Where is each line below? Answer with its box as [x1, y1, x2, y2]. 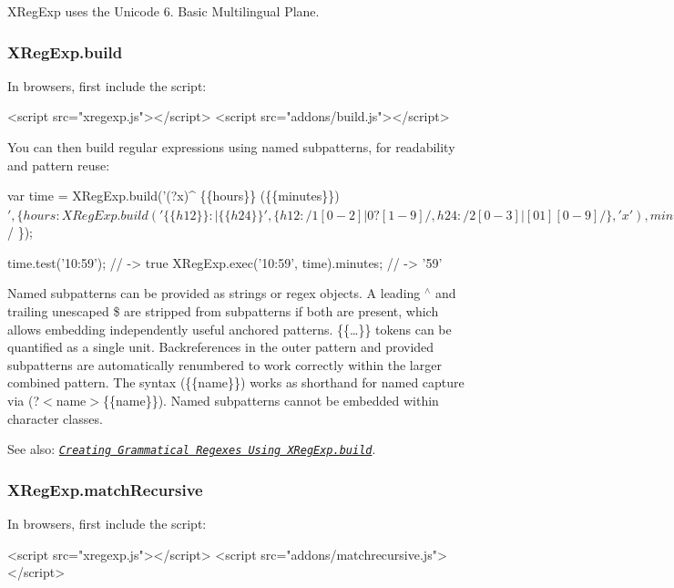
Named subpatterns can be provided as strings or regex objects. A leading [7, 284, 421, 303]
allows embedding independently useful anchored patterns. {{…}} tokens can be [7, 319, 452, 338]
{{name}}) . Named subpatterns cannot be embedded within [103, 390, 439, 409]
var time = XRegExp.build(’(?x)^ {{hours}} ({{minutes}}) [7, 186, 340, 205]
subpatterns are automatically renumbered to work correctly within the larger [7, 355, 442, 374]
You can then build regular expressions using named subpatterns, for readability [7, 138, 455, 156]
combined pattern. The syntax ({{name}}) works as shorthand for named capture [7, 373, 465, 392]
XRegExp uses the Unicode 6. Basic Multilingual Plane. [7, 2, 320, 20]
